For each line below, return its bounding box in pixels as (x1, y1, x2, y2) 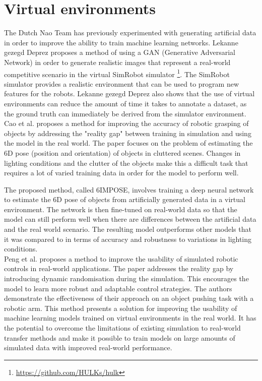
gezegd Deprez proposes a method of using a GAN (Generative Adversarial (4, 47, 235, 57)
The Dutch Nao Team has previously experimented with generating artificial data (4, 27, 256, 38)
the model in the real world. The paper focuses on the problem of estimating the (4, 138, 253, 148)
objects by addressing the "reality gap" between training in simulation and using (4, 128, 251, 138)
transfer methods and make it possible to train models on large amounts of (4, 332, 235, 343)
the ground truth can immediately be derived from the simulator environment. (4, 108, 246, 118)
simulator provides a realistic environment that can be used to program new (4, 78, 239, 89)
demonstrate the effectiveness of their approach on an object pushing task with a (4, 293, 254, 303)
